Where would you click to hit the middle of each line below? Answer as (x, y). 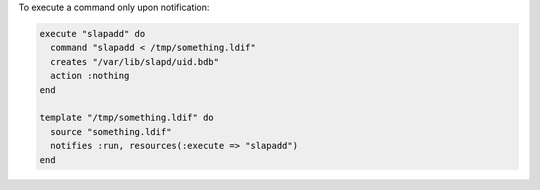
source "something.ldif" (111, 131)
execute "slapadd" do (92, 33)
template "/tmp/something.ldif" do (126, 118)
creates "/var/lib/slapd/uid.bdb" (135, 61)
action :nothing (90, 76)
